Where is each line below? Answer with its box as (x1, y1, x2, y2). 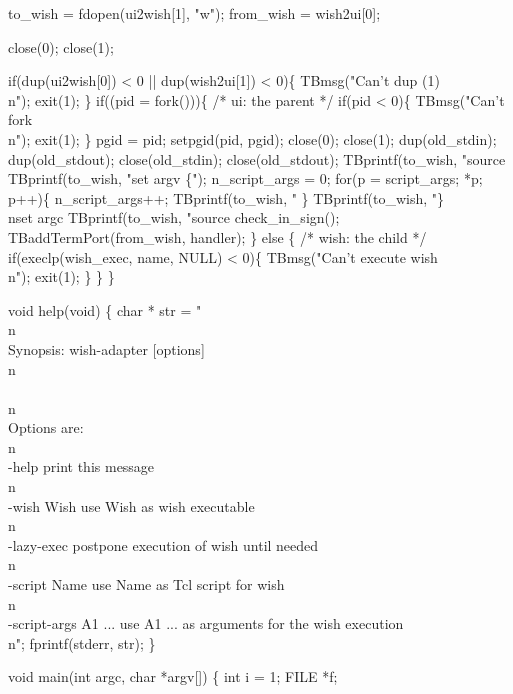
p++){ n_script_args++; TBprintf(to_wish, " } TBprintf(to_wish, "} (8, 187, 445, 208)
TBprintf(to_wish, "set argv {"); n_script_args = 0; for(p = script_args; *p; (8, 168, 483, 189)
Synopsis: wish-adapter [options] (8, 338, 205, 359)
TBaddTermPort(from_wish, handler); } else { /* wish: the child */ (8, 226, 427, 247)
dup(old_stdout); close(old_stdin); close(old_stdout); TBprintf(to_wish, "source (8, 148, 506, 169)
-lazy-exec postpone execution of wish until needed (8, 534, 319, 555)
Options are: (8, 417, 84, 438)
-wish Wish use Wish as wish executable (8, 495, 255, 516)
